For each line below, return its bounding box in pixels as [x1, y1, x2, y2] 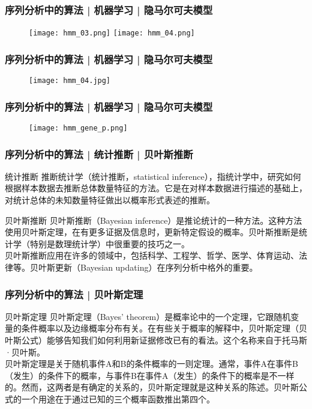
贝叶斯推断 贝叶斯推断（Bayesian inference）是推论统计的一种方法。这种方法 [5, 214, 302, 226]
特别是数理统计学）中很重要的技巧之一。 [29, 237, 190, 250]
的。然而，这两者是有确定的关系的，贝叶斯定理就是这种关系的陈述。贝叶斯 [5, 381, 299, 393]
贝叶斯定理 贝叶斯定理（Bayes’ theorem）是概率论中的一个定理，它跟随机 [5, 310, 291, 322]
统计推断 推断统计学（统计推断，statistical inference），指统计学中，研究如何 [5, 170, 301, 182]
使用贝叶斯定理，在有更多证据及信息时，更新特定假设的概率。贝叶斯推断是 [5, 226, 299, 238]
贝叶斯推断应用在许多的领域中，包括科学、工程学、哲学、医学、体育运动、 [5, 249, 299, 262]
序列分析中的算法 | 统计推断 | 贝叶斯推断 [5, 146, 193, 161]
